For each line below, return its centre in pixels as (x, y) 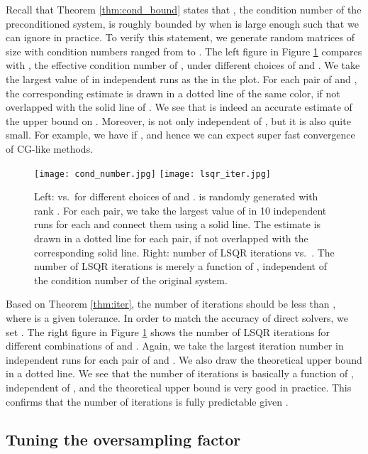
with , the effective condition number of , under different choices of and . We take (183, 65)
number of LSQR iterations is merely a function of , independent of (180, 266)
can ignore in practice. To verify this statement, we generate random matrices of (180, 37)
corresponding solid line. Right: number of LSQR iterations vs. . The (184, 252)
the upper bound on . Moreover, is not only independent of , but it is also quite (178, 120)
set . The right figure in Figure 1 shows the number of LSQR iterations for (168, 331)
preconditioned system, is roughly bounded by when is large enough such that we (182, 23)
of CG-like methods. (50, 148)
